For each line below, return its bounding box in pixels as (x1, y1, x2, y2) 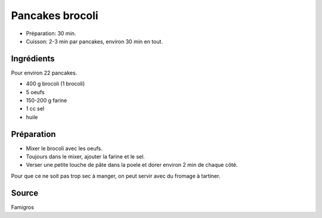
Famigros (11, 203, 34, 211)
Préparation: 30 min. (26, 30, 76, 37)
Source (11, 188, 39, 198)
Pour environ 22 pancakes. (11, 69, 78, 76)
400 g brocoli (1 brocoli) (26, 80, 85, 88)
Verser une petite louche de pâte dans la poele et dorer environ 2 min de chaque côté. (26, 161, 238, 169)
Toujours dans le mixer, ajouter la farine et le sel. (26, 153, 145, 160)
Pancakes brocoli (11, 9, 98, 22)
